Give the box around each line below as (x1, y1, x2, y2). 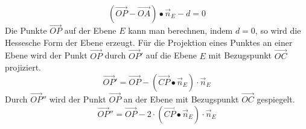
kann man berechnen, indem (128, 24, 233, 37)
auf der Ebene (64, 24, 116, 37)
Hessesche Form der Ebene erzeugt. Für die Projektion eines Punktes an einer (5, 36, 293, 48)
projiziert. (5, 61, 41, 74)
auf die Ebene (145, 49, 197, 61)
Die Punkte (5, 24, 47, 37)
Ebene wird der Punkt (5, 49, 88, 61)
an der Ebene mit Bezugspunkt (123, 93, 239, 105)
